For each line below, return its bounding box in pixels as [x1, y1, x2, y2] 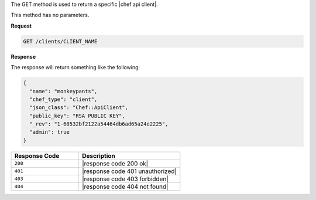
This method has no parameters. [11, 12, 90, 19]
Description [82, 151, 115, 160]
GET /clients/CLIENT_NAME [23, 38, 98, 45]
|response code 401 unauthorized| [82, 167, 177, 175]
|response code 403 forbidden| [82, 175, 169, 183]
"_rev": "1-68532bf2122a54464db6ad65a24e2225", [29, 121, 169, 127]
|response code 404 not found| [82, 182, 169, 191]
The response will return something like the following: [11, 64, 140, 71]
